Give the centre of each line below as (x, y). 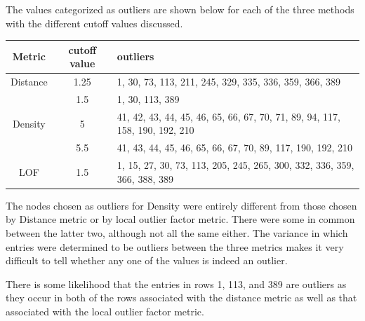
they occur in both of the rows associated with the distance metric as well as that (181, 298)
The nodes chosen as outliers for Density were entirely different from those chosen (181, 205)
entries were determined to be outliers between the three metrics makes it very (175, 246)
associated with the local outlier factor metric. (105, 311)
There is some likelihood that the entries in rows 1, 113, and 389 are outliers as (176, 284)
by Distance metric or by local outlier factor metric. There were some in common (180, 219)
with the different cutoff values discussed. (94, 23)
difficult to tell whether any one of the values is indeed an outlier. (147, 260)
